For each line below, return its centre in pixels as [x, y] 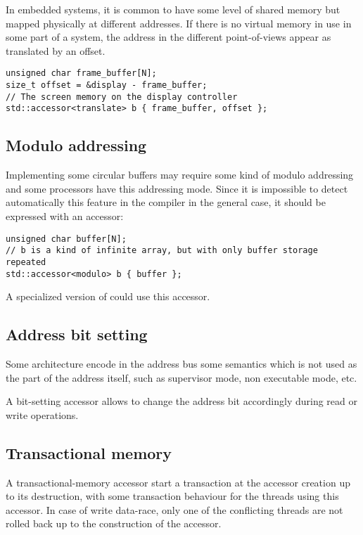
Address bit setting [77, 334]
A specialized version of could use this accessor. [108, 296]
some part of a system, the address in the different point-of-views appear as [168, 37]
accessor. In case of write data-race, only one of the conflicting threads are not [174, 509]
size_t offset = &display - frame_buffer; [107, 85]
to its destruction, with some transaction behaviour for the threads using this [172, 496]
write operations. [42, 414]
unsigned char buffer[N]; [66, 239]
